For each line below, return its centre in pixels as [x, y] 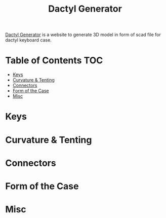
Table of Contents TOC [54, 61]
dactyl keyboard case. [28, 40]
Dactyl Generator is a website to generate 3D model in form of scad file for [83, 35]
